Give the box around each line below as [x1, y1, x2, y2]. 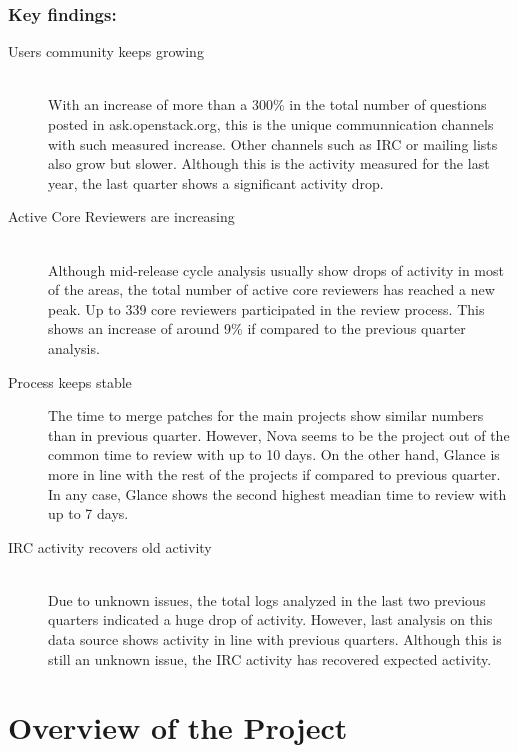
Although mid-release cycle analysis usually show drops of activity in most [48, 259, 504, 280]
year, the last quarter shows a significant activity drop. [48, 172, 384, 193]
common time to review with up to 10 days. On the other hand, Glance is [48, 444, 500, 465]
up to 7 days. [48, 503, 129, 524]
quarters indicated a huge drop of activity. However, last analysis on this [48, 609, 493, 630]
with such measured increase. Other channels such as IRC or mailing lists [48, 133, 498, 154]
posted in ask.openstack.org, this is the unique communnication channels [48, 114, 494, 134]
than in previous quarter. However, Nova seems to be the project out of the [48, 424, 510, 445]
